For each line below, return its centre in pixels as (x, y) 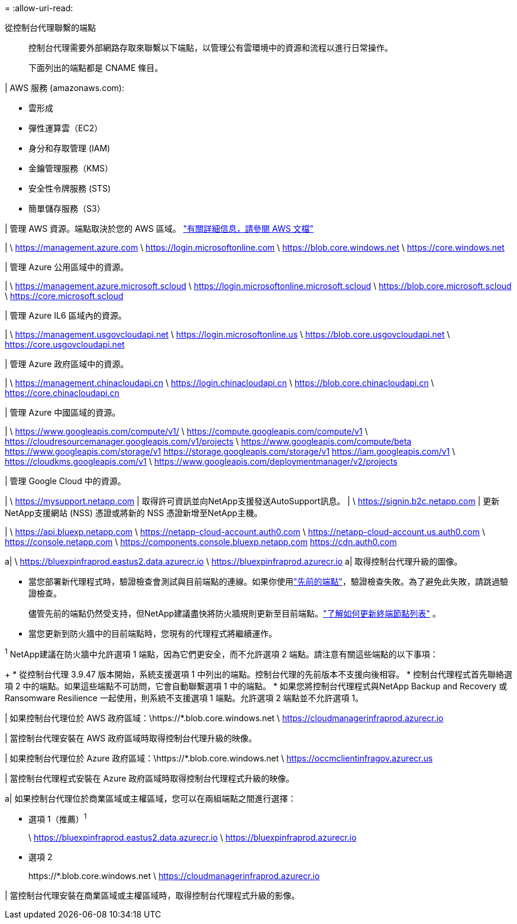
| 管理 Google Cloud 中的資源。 (65, 481)
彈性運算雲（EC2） (66, 128)
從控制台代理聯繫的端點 (50, 27)
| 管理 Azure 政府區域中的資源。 (67, 364)
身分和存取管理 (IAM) (70, 148)
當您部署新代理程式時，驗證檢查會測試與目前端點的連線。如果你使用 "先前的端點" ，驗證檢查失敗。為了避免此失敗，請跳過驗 (269, 581)
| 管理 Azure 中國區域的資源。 (63, 412)
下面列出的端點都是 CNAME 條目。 (96, 68)
